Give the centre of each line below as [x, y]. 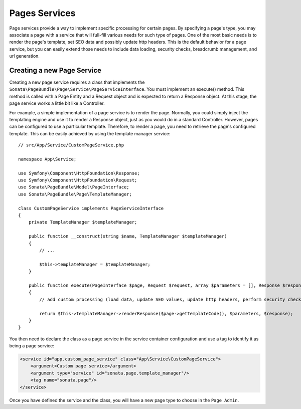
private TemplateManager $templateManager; [83, 222]
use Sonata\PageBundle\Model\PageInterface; [74, 187]
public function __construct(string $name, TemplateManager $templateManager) [128, 236]
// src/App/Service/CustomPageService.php [71, 145]
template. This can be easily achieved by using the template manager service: [90, 133]
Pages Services [42, 13]
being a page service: [32, 346]
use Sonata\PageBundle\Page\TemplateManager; [75, 194]
